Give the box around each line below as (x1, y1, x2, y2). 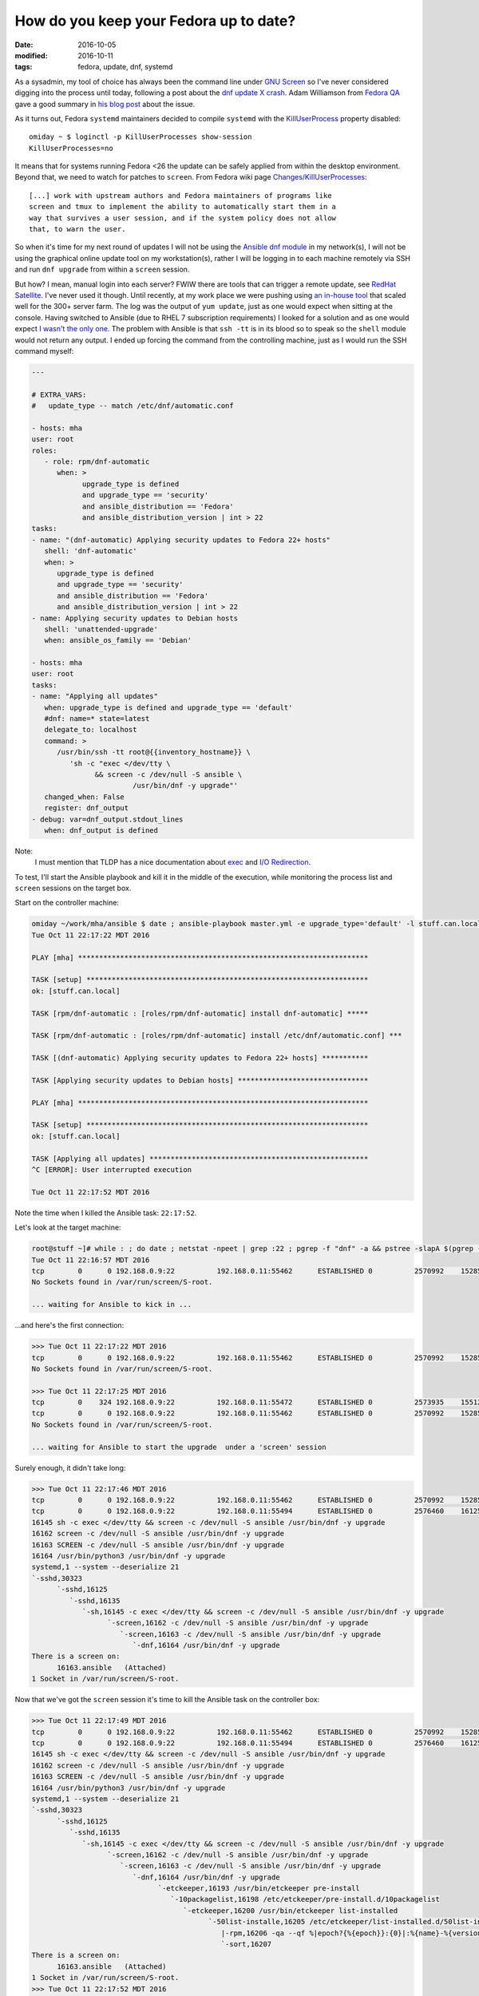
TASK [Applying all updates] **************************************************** (31, 1154, 369, 1163)
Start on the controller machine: (14, 898, 120, 908)
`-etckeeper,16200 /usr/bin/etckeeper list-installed (183, 1906, 398, 1915)
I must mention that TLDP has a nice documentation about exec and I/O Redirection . (34, 857, 311, 867)
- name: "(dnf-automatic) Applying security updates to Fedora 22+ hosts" (31, 535, 331, 545)
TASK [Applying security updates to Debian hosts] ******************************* (31, 1075, 369, 1085)
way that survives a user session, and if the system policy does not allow (29, 213, 337, 223)
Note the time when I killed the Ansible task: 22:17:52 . (14, 1208, 197, 1218)
